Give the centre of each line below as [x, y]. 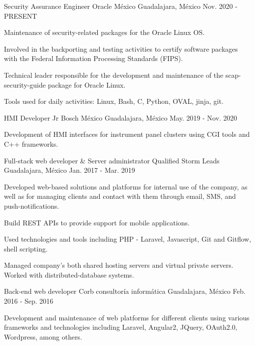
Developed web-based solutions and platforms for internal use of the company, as [126, 186]
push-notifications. [32, 205]
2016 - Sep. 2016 [29, 301]
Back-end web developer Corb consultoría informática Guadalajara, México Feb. [125, 291]
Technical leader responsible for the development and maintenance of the [114, 75]
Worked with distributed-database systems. [69, 274]
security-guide [25, 84]
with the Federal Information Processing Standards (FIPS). [94, 58]
